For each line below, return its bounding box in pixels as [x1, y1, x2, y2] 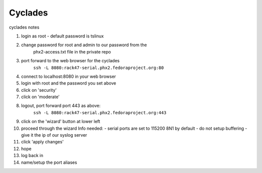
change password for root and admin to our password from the [21, 42, 147, 48]
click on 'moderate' [21, 94, 60, 100]
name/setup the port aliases [21, 159, 77, 165]
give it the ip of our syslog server [21, 132, 87, 138]
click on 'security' [21, 87, 57, 93]
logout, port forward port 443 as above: [21, 103, 101, 109]
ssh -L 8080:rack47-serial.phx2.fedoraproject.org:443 [33, 110, 167, 115]
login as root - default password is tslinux [21, 33, 104, 39]
